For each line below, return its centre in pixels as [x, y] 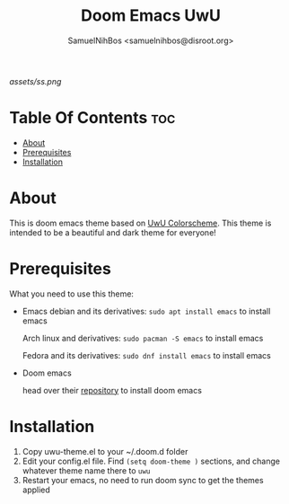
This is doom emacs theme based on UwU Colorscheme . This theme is [140, 223]
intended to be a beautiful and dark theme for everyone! [113, 232]
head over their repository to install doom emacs [112, 390]
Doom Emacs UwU [151, 16]
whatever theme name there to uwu [86, 470]
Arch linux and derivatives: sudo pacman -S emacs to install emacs [143, 338]
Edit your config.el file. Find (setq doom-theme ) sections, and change [151, 461]
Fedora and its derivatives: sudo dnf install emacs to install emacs [146, 355]
